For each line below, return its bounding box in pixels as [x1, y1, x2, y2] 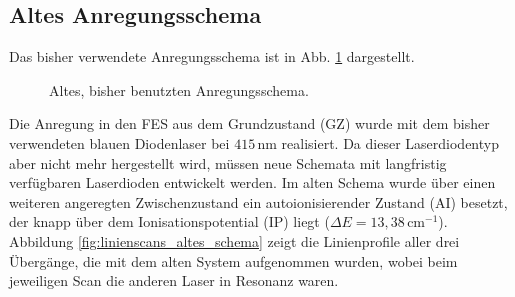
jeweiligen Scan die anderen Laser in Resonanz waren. [9, 270, 339, 291]
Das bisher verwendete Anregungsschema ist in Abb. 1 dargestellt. [9, 46, 415, 67]
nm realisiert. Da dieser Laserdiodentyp [257, 132, 499, 153]
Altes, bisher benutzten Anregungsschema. [49, 79, 309, 100]
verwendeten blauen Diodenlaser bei [9, 132, 230, 153]
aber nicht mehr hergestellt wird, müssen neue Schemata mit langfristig [9, 152, 447, 173]
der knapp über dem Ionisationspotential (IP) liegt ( [9, 211, 330, 232]
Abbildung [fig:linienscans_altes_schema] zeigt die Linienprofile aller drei [9, 230, 460, 251]
